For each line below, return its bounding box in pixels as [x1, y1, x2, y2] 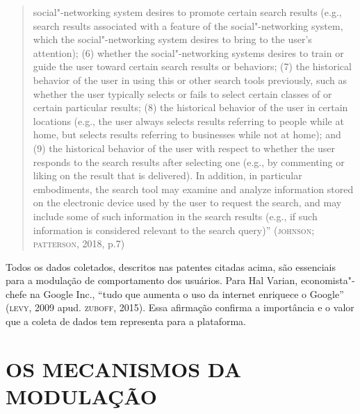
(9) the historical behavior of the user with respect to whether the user [33, 140, 335, 155]
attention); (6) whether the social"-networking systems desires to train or [33, 45, 344, 60]
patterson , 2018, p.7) [33, 236, 125, 251]
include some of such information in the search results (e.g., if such [33, 208, 318, 223]
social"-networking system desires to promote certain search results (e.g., [33, 5, 342, 19]
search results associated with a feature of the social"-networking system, [33, 18, 343, 33]
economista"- [300, 273, 355, 288]
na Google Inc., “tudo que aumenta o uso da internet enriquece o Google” [29, 286, 344, 301]
